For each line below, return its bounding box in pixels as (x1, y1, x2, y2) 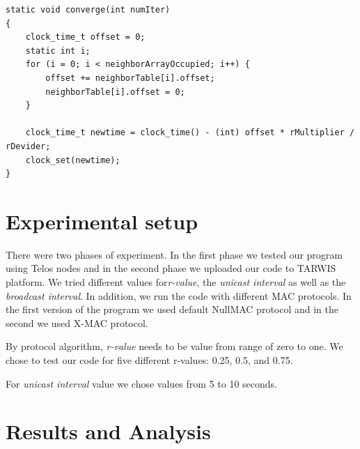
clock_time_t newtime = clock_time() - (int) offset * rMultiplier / (25, 128, 355, 138)
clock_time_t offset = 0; (25, 32, 146, 43)
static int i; (25, 45, 91, 56)
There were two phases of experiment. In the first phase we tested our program (6, 247, 343, 261)
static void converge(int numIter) (6, 5, 171, 15)
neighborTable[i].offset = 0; (45, 86, 185, 97)
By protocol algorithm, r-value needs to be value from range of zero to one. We (6, 339, 343, 353)
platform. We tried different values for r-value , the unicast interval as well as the (6, 275, 346, 289)
